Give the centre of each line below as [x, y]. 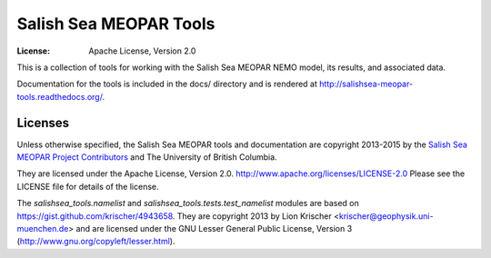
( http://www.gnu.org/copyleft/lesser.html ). [96, 242]
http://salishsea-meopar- [366, 84]
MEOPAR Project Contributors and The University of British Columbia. [147, 157]
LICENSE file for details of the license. [88, 186]
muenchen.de [43, 228]
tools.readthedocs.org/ [60, 96]
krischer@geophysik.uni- [386, 216]
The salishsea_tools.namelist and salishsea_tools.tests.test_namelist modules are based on [188, 203]
